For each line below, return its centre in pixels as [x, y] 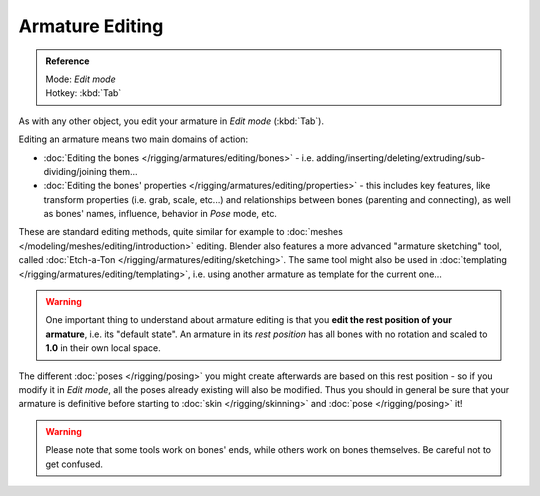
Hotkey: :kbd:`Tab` [83, 93]
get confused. [74, 464]
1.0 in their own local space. [103, 348]
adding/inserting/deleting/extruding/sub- [400, 157]
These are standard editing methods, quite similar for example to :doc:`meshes [181, 232]
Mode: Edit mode [80, 79]
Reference [67, 61]
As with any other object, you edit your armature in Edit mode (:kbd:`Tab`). [171, 121]
